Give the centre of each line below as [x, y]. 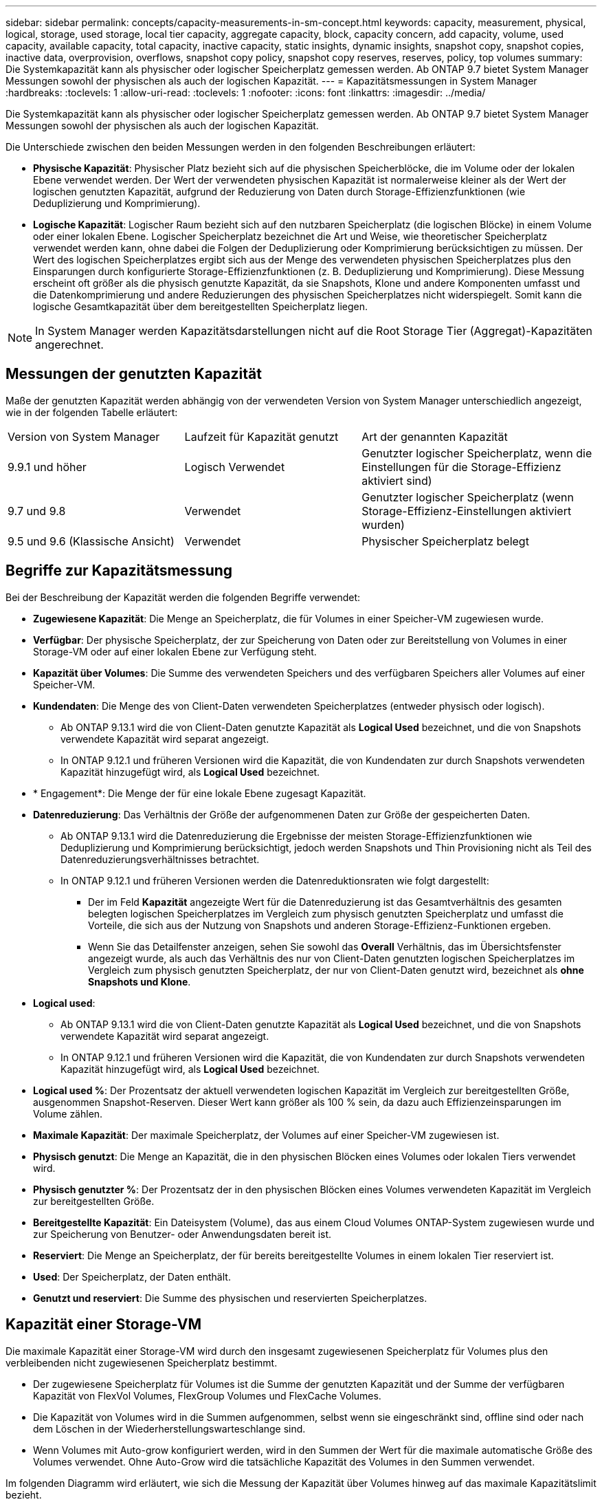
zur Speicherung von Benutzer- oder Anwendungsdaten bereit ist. [182, 1234]
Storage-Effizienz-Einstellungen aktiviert [467, 511]
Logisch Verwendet [235, 467]
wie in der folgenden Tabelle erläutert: [92, 412]
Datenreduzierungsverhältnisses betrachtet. [160, 859]
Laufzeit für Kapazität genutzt [261, 436]
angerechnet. [69, 345]
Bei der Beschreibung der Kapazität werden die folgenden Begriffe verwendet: [183, 597]
